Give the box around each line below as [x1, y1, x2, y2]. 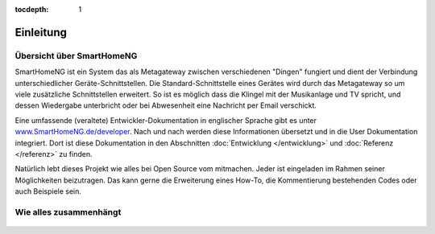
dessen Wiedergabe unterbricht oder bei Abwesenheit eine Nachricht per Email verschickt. [14, 101, 317, 110]
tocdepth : [14, 5, 49, 14]
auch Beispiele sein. [14, 187, 82, 196]
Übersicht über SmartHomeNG [14, 50, 138, 61]
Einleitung [14, 25, 68, 39]
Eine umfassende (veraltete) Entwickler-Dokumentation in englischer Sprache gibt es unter [14, 115, 317, 125]
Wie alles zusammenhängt [14, 206, 122, 217]
